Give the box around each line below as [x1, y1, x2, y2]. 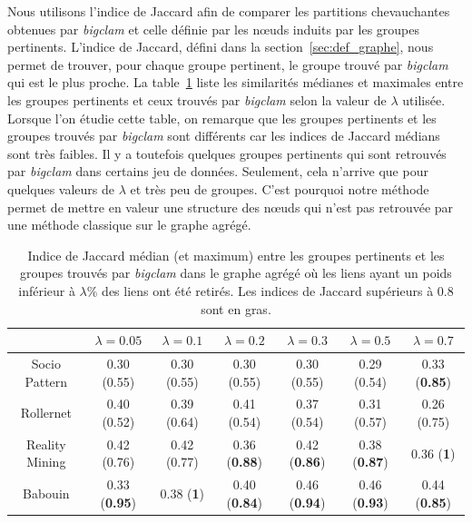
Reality [25, 434, 66, 453]
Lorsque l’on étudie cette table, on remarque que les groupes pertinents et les [7, 108, 437, 127]
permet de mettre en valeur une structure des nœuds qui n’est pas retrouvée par [7, 197, 454, 216]
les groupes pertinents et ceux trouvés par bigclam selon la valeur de [7, 90, 387, 109]
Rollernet [20, 403, 72, 422]
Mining [26, 452, 66, 471]
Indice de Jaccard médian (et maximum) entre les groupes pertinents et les [27, 245, 445, 264]
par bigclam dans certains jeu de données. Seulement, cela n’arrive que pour [7, 162, 428, 181]
